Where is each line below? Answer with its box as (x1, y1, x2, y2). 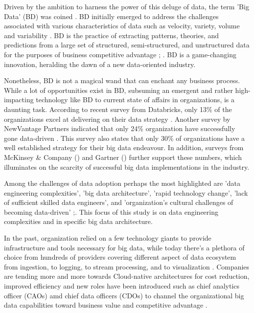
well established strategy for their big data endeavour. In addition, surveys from (4, 142, 244, 153)
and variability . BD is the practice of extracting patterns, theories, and (4, 30, 219, 40)
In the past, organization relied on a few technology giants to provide (4, 233, 211, 243)
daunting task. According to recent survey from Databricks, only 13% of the (4, 104, 232, 114)
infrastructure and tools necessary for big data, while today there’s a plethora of (4, 242, 245, 252)
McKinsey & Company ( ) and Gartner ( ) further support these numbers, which (4, 152, 242, 162)
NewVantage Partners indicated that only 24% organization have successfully (4, 123, 235, 134)
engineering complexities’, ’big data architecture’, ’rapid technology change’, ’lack (4, 187, 248, 198)
